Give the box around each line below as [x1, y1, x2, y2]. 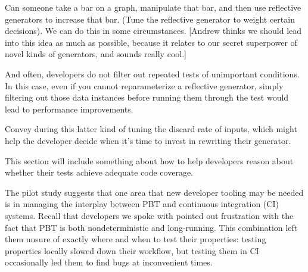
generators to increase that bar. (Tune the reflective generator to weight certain [5, 12, 295, 25]
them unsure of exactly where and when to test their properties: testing [5, 233, 266, 245]
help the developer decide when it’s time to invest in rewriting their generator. [5, 134, 291, 146]
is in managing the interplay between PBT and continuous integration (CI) [5, 198, 279, 210]
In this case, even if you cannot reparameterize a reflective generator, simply [5, 79, 284, 92]
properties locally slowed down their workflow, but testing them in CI [5, 244, 259, 257]
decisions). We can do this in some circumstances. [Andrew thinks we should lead [5, 24, 302, 37]
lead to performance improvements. [5, 102, 133, 115]
